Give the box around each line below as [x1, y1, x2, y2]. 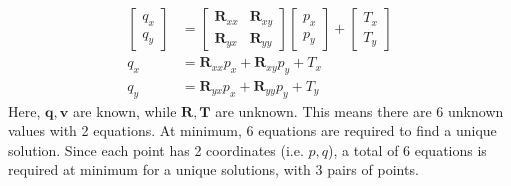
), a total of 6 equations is [328, 139, 487, 160]
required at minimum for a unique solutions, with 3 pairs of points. [8, 159, 419, 180]
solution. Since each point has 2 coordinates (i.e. [8, 139, 304, 160]
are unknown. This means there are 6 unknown [215, 100, 504, 121]
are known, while [72, 100, 177, 121]
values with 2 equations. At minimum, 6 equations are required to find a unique [8, 120, 497, 141]
